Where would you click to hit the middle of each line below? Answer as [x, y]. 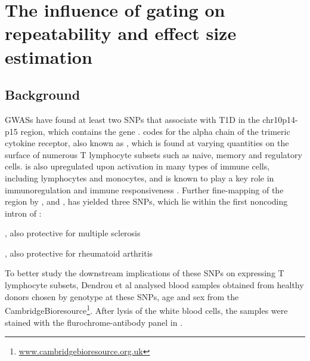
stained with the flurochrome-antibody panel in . [94, 322]
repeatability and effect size [121, 33]
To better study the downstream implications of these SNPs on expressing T [145, 273]
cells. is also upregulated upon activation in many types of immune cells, [137, 166]
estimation [49, 56]
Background [43, 95]
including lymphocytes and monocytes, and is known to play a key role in [139, 178]
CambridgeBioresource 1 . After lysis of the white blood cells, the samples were [146, 309]
